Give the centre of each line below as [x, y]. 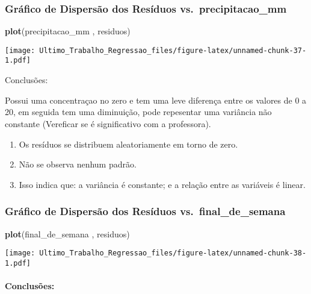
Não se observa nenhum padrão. [78, 164]
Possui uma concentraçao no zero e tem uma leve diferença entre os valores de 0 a [156, 100]
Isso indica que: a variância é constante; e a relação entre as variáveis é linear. [162, 184]
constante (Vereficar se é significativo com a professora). [108, 123]
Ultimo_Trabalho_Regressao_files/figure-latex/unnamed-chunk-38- [173, 253]
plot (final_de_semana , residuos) [67, 233]
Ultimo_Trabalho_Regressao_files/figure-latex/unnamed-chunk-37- [173, 50]
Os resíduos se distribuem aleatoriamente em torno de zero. [128, 144]
